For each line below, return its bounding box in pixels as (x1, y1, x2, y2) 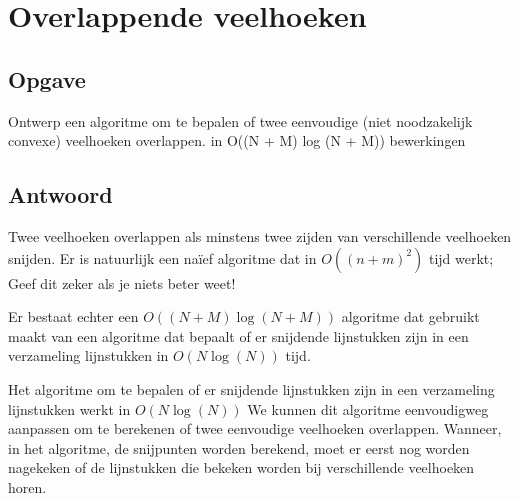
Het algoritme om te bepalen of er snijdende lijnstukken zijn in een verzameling (8, 378, 495, 399)
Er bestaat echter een (8, 306, 139, 327)
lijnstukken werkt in (8, 398, 131, 419)
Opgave (8, 63, 86, 94)
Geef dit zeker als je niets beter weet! (8, 272, 236, 293)
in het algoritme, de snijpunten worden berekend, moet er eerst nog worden (8, 437, 470, 458)
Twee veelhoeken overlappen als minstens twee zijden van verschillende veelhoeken (8, 225, 512, 246)
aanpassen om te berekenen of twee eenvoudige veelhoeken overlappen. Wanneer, (8, 418, 502, 439)
